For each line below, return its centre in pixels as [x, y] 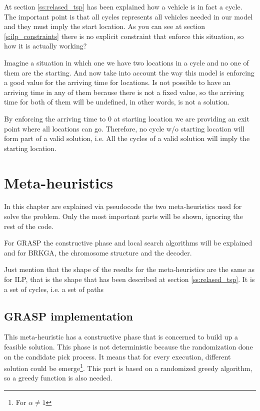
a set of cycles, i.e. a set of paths [54, 289]
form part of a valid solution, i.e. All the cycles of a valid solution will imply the [127, 138]
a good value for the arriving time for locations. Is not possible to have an [117, 82]
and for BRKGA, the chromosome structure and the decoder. [98, 252]
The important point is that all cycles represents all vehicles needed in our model [128, 16]
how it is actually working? [45, 46]
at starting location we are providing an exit [181, 118]
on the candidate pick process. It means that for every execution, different [117, 356]
